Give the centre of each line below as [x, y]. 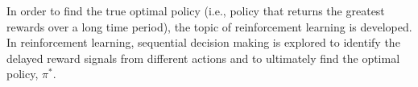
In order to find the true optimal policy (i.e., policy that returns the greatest [196, 10]
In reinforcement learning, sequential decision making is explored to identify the [203, 42]
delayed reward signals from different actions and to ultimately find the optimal [203, 58]
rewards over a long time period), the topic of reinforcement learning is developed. [209, 26]
